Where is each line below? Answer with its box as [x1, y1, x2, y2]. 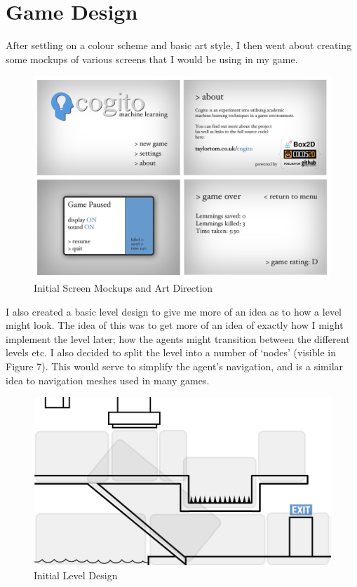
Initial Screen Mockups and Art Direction [34, 281, 213, 295]
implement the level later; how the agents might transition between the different [6, 331, 350, 346]
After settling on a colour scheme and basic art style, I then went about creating [6, 38, 352, 53]
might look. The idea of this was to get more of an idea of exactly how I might [6, 318, 344, 332]
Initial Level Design [34, 568, 118, 582]
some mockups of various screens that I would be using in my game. [6, 51, 298, 66]
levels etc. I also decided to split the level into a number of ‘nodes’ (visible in [6, 345, 336, 360]
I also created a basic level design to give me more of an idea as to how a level [6, 304, 342, 318]
